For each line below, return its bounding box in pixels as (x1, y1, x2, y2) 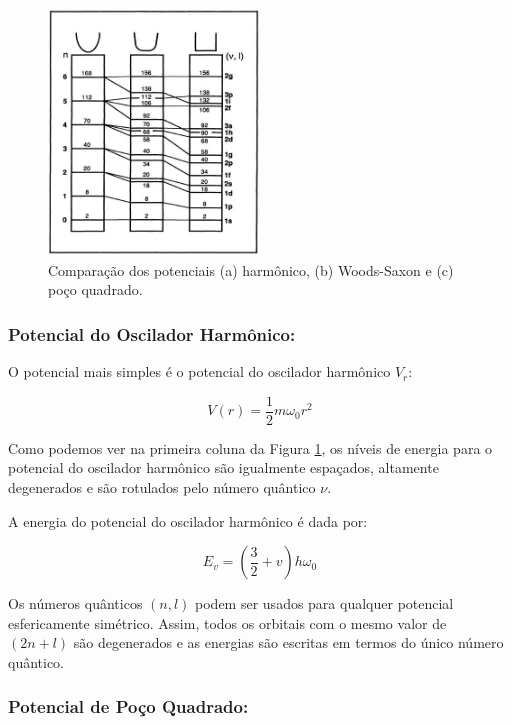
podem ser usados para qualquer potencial (195, 593, 454, 614)
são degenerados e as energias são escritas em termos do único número (73, 632, 504, 653)
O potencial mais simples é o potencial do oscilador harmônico (8, 361, 391, 382)
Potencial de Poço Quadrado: (8, 694, 249, 719)
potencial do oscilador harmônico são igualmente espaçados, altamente (8, 457, 439, 478)
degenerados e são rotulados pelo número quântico (8, 476, 316, 497)
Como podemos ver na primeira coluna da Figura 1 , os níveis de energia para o (8, 437, 493, 458)
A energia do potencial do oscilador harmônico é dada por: (8, 510, 368, 531)
